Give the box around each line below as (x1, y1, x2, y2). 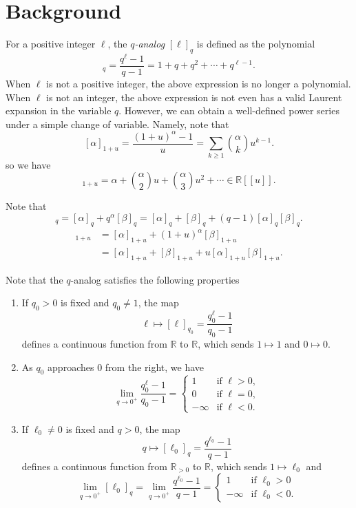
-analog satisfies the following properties (70, 272, 240, 286)
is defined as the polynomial (196, 36, 315, 51)
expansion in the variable (6, 103, 112, 118)
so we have (6, 157, 51, 171)
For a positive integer (6, 36, 96, 51)
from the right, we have (105, 359, 204, 374)
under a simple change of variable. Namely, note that (6, 116, 229, 131)
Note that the (6, 272, 63, 286)
